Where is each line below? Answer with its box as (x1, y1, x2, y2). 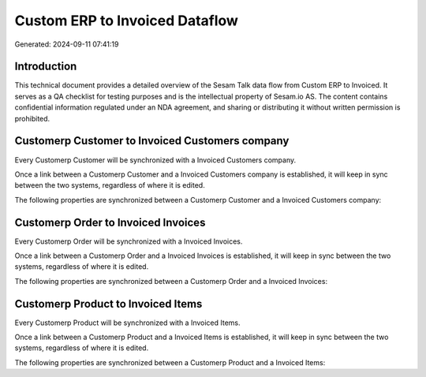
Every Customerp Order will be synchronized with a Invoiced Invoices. (14, 237, 243, 246)
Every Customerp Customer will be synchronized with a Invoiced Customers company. (14, 155, 296, 165)
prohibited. (14, 114, 50, 123)
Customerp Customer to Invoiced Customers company (14, 134, 290, 147)
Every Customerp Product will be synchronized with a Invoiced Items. (14, 318, 241, 327)
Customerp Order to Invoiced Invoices (14, 215, 206, 229)
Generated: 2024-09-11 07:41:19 (14, 39, 119, 49)
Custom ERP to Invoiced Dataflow (14, 12, 238, 29)
